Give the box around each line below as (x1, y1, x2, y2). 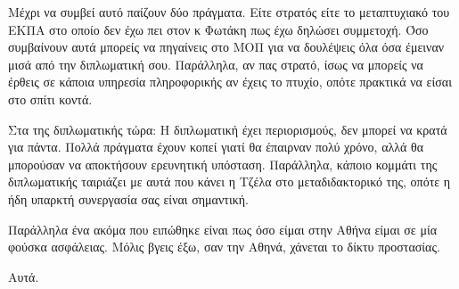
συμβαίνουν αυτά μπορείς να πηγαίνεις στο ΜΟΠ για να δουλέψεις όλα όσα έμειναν (8, 37, 445, 56)
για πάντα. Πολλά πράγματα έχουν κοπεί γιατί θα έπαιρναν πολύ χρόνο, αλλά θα (8, 137, 424, 156)
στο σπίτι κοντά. (8, 89, 93, 108)
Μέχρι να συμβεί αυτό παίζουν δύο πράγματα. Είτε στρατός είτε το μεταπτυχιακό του (8, 3, 450, 21)
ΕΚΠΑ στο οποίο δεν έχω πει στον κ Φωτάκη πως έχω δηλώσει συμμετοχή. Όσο (8, 20, 429, 38)
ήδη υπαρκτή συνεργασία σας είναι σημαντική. (8, 189, 249, 208)
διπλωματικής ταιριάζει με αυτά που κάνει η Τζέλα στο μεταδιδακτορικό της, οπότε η (8, 172, 451, 191)
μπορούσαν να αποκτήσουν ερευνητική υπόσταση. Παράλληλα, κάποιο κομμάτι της (8, 154, 438, 173)
